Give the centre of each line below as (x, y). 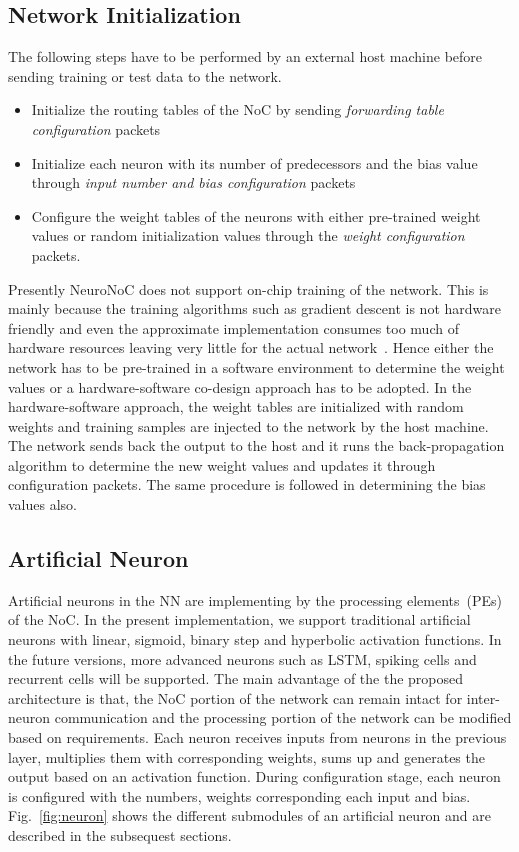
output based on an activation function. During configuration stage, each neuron (254, 776)
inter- (483, 697)
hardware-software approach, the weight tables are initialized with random (236, 406)
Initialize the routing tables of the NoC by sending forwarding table (237, 109)
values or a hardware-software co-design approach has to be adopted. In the (240, 386)
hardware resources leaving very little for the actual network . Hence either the (251, 347)
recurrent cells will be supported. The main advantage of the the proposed (236, 678)
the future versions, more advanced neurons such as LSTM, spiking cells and (242, 658)
